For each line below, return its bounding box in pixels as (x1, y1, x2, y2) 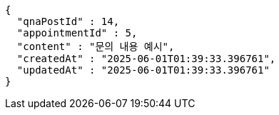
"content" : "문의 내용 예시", (16, 41, 175, 52)
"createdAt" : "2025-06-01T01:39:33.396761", (16, 53, 276, 64)
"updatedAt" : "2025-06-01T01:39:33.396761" (16, 64, 270, 76)
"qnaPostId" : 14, (16, 16, 120, 27)
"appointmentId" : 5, (16, 27, 138, 39)
